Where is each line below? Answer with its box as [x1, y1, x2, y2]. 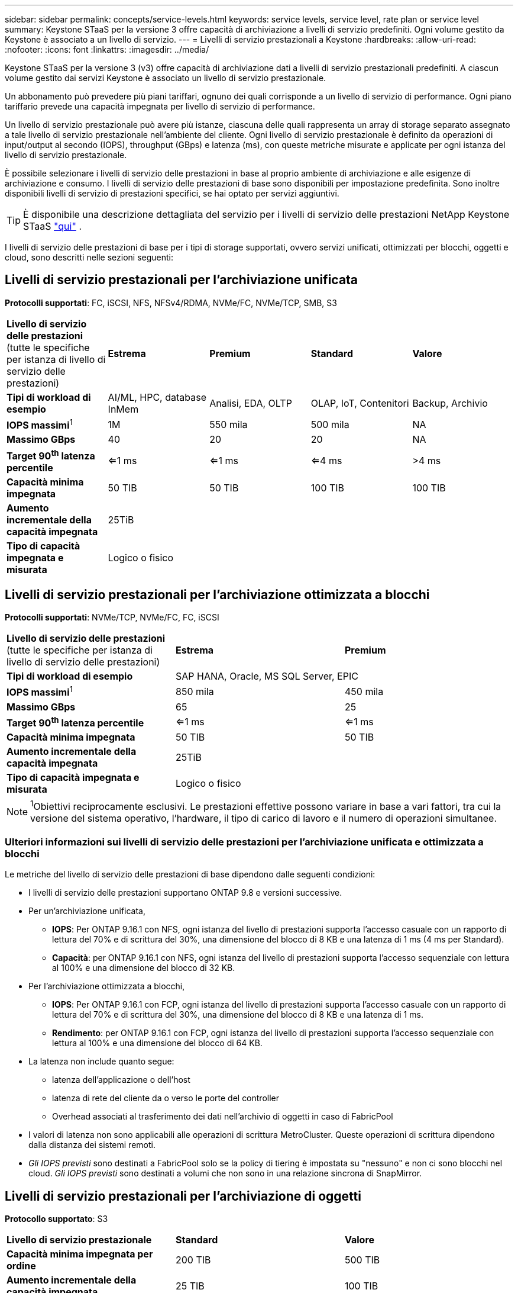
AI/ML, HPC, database [108, 391, 206, 403]
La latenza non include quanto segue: [28, 1056, 174, 1067]
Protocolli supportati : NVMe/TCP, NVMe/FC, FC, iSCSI [5, 612, 219, 623]
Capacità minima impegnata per [7, 1247, 153, 1260]
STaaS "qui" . [23, 220, 82, 232]
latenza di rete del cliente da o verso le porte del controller [52, 1093, 280, 1104]
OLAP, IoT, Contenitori [310, 397, 409, 409]
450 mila [344, 686, 384, 697]
